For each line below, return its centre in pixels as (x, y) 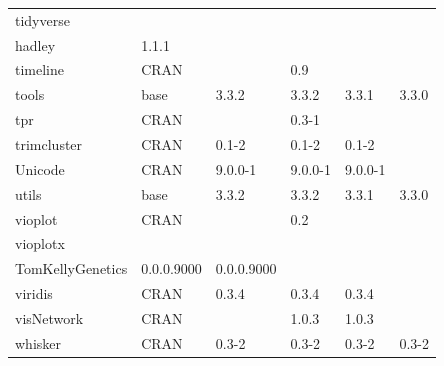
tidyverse (42, 19)
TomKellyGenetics (71, 268)
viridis (34, 293)
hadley (35, 44)
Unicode (40, 168)
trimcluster (49, 143)
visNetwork (49, 317)
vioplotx (40, 243)
